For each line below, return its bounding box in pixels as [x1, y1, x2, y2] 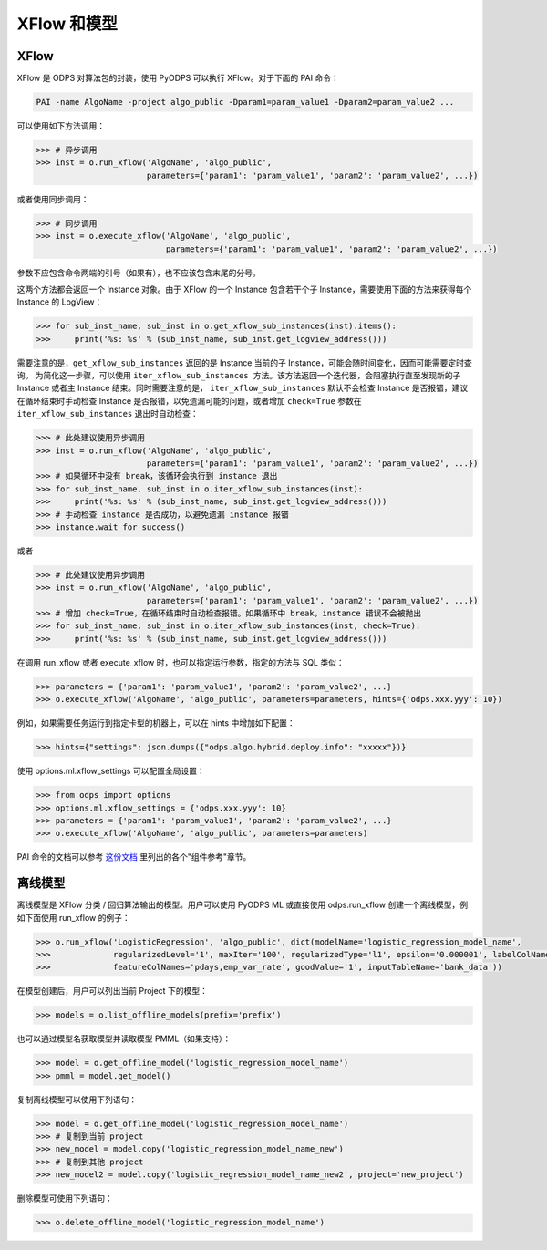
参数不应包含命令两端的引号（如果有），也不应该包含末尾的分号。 [16, 267, 261, 278]
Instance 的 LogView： [16, 296, 103, 307]
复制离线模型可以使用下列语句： [16, 1094, 137, 1105]
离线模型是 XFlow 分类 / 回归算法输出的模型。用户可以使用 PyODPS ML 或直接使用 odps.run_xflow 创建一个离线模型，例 [16, 899, 469, 911]
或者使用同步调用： [16, 193, 89, 204]
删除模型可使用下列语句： [16, 1193, 113, 1204]
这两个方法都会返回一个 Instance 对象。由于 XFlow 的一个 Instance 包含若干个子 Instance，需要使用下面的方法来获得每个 [16, 284, 472, 294]
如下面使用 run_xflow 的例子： [16, 912, 131, 923]
